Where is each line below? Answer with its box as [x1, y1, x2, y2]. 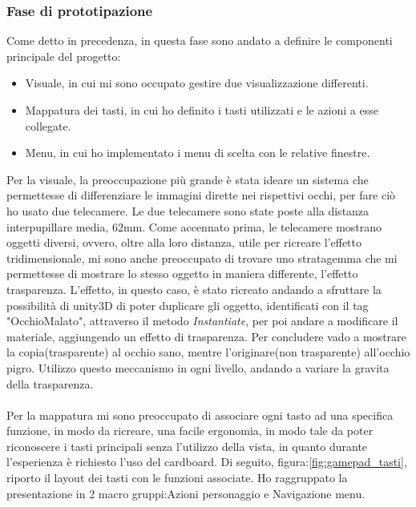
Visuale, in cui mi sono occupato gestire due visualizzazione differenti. [25, 74, 369, 91]
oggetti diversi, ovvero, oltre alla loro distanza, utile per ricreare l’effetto [6, 234, 362, 251]
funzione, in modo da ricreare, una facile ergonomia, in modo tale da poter [6, 422, 374, 439]
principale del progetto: [6, 47, 121, 64]
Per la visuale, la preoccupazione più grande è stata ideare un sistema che [6, 171, 369, 187]
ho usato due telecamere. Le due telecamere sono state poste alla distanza [6, 202, 370, 219]
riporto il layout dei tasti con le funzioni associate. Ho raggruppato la [6, 469, 348, 486]
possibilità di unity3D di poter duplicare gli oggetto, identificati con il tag [6, 296, 369, 313]
